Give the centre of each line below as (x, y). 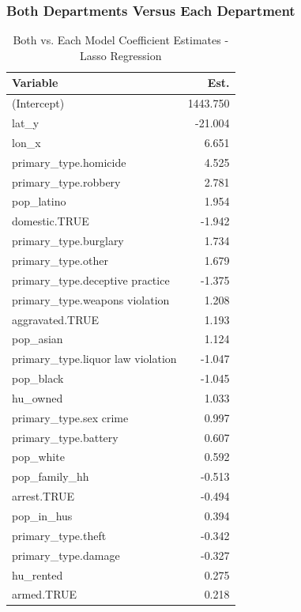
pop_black (38, 378)
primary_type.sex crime (70, 417)
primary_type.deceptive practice (91, 280)
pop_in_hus (42, 515)
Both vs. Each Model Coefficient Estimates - (121, 40)
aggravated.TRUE (56, 319)
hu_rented (38, 574)
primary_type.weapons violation (91, 299)
